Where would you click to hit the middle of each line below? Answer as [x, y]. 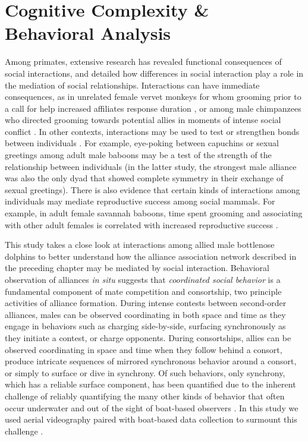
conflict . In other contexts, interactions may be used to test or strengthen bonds [152, 131]
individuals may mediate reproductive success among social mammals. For [140, 201]
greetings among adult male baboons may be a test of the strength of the [138, 155]
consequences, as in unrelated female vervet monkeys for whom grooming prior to [153, 97]
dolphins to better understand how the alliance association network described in [151, 256]
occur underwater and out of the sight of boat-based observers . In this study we [152, 407]
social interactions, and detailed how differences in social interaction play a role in [154, 73]
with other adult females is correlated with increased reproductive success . [142, 224]
